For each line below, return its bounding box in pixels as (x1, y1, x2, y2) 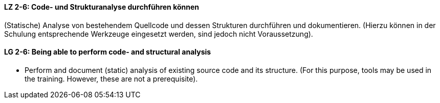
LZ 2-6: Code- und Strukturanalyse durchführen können (4, 3, 200, 11)
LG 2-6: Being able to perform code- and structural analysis (4, 47, 211, 57)
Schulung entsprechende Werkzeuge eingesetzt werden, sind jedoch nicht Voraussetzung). (4, 29, 313, 38)
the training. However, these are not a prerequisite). (25, 74, 198, 83)
